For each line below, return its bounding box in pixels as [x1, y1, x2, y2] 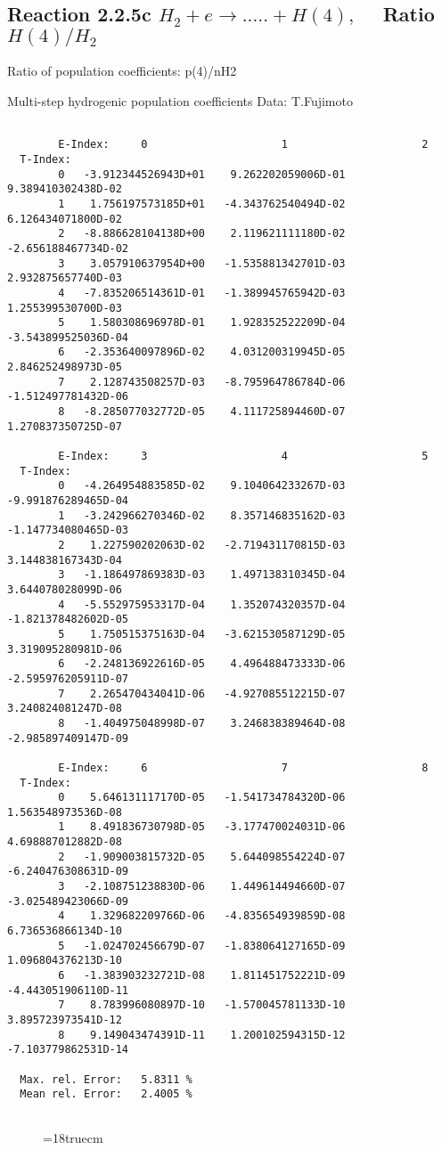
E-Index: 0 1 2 [58, 138, 429, 151]
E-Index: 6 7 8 [58, 761, 429, 774]
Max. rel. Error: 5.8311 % [20, 1073, 192, 1086]
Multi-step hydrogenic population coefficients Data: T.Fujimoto [7, 92, 353, 110]
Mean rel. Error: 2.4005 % [20, 1088, 192, 1101]
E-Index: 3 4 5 [58, 450, 429, 463]
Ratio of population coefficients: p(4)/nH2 [7, 61, 237, 80]
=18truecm [43, 1128, 103, 1146]
